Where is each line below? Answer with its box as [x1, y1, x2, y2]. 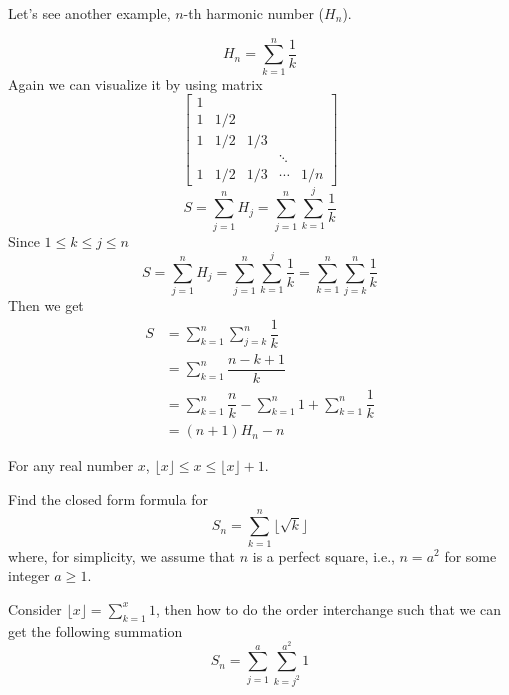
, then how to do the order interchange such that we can [155, 598, 502, 619]
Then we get [8, 295, 84, 316]
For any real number [8, 455, 134, 476]
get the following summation [8, 620, 183, 641]
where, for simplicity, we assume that [8, 545, 236, 566]
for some [444, 545, 497, 566]
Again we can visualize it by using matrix [8, 73, 263, 94]
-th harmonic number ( [183, 3, 325, 23]
